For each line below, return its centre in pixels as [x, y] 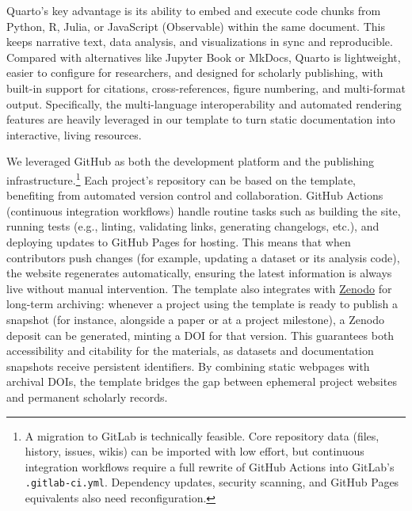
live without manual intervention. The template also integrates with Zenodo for [199, 288]
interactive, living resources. [74, 134]
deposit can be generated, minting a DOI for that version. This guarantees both [200, 335]
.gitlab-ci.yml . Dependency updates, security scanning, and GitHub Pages [212, 482]
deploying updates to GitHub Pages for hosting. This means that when [179, 241]
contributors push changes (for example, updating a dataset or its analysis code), [203, 257]
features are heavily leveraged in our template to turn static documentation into [201, 119]
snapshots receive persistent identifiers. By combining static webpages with [188, 366]
